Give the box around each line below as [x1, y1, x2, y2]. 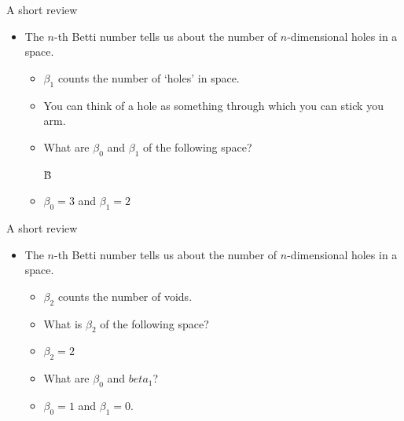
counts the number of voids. [57, 287, 193, 304]
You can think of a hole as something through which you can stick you [43, 97, 384, 113]
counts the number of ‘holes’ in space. [57, 69, 240, 86]
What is [43, 315, 83, 331]
